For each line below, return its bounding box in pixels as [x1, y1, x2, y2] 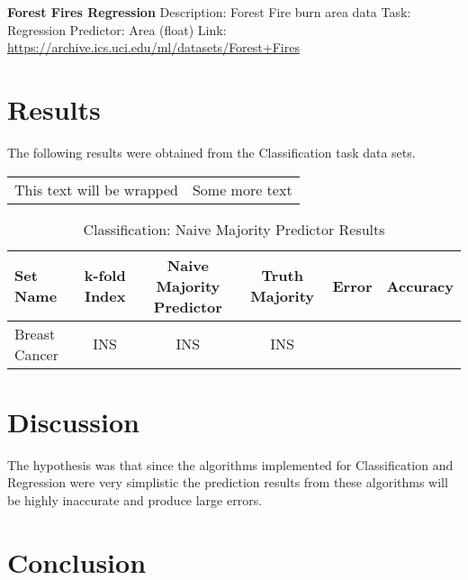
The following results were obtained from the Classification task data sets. [7, 142, 416, 161]
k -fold [84, 265, 126, 285]
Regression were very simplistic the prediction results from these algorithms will [7, 473, 448, 492]
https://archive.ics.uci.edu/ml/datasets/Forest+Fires [7, 38, 300, 57]
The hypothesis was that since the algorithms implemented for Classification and [7, 455, 454, 474]
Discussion [7, 403, 139, 440]
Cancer [14, 343, 58, 365]
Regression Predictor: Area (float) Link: [7, 20, 227, 39]
